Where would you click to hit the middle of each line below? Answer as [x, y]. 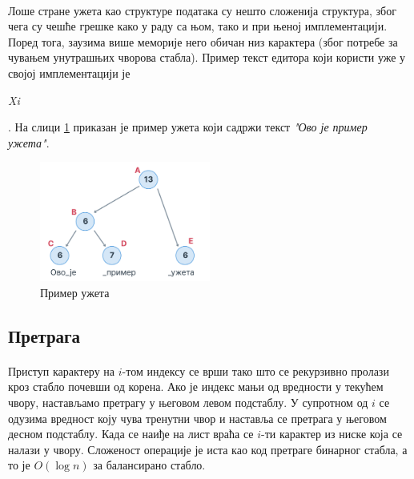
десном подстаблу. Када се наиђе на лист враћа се [131, 434]
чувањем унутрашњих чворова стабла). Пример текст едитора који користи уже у [207, 57]
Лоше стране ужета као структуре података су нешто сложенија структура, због [202, 10]
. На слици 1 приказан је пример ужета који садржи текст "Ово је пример [188, 127]
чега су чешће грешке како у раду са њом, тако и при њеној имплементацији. [198, 26]
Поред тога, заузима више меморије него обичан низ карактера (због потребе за [203, 41]
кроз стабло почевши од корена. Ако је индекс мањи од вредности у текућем [196, 386]
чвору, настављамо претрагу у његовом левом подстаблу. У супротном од [188, 402]
